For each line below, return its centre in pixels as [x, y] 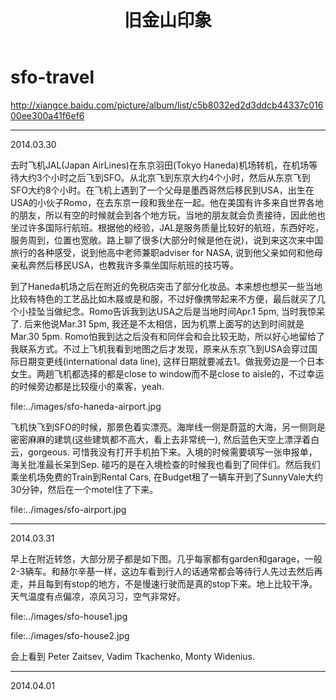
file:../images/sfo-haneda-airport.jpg [86, 406]
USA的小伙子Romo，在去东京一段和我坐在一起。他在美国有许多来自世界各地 [167, 202]
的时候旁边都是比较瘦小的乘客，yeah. [87, 386]
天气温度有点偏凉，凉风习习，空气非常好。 [98, 596]
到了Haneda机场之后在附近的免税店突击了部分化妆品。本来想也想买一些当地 [166, 286]
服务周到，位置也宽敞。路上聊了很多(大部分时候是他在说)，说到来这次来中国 [167, 240]
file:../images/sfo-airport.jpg [68, 509]
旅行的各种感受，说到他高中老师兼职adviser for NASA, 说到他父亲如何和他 [162, 252]
